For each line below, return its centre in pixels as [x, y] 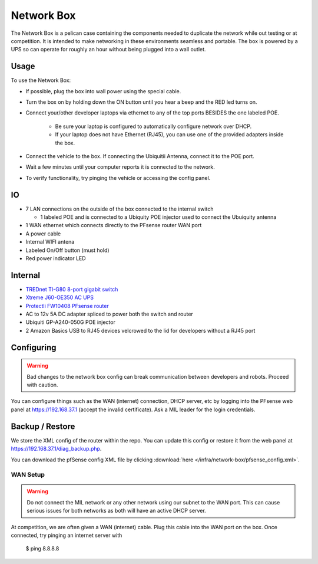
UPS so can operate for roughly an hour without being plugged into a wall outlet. [108, 50]
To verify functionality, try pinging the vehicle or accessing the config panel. [118, 178]
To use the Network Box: [41, 80]
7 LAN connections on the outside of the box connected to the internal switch [120, 209]
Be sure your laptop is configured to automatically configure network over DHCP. [153, 126]
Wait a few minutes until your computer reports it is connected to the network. [120, 167]
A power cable [43, 234]
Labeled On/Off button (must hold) [67, 250]
